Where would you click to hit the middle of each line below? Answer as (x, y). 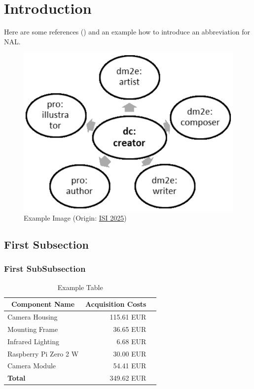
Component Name (43, 304)
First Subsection (46, 244)
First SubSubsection (45, 269)
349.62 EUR (128, 378)
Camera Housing (33, 317)
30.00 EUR (130, 353)
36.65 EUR (130, 329)
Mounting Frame (33, 329)
